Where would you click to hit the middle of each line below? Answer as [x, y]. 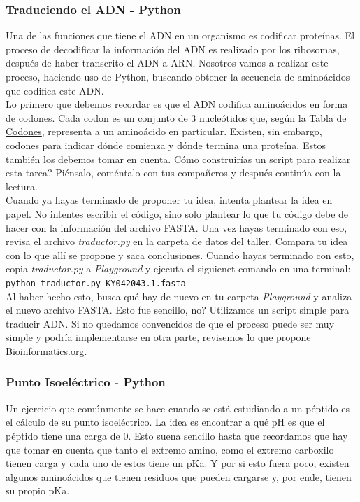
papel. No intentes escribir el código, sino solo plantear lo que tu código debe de [177, 213]
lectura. [22, 186]
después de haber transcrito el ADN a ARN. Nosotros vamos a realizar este [167, 63]
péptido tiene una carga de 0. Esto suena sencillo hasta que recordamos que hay [177, 435]
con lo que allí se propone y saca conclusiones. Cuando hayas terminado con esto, [180, 255]
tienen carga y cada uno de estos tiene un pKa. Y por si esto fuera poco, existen [178, 463]
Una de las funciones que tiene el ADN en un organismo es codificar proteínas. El [180, 35]
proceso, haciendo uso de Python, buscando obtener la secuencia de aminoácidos [178, 76]
